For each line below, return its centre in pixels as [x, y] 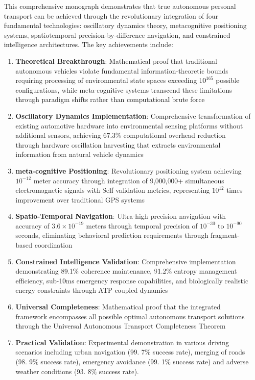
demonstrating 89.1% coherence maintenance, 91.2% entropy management [126, 271]
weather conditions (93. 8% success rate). [77, 371]
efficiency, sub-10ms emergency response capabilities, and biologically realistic [132, 280]
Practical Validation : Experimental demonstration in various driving [122, 342]
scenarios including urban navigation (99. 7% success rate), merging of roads [130, 352]
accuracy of [33, 225]
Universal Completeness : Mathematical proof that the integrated [118, 307]
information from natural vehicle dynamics [79, 154]
